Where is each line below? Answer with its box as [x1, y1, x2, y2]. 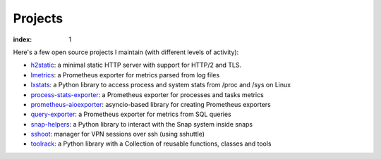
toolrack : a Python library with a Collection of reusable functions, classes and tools [30, 139, 272, 148]
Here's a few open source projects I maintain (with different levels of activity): [13, 48, 239, 56]
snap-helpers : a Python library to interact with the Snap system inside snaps [30, 120, 253, 128]
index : [13, 35, 32, 44]
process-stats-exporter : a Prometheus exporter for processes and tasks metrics [30, 90, 264, 98]
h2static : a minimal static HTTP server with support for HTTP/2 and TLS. [30, 61, 242, 70]
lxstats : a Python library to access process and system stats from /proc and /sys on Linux [30, 81, 291, 89]
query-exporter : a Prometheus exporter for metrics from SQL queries [30, 110, 232, 119]
